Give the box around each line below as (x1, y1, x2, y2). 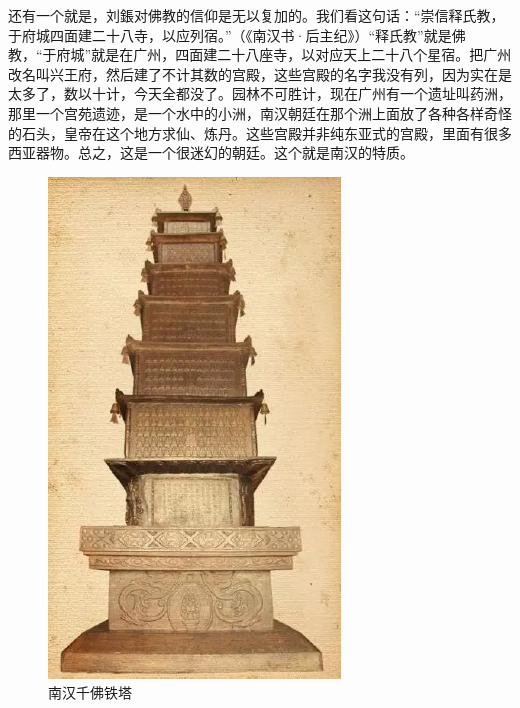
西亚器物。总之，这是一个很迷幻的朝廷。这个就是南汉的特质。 (8, 142, 414, 163)
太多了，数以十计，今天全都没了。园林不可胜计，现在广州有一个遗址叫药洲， (8, 83, 512, 104)
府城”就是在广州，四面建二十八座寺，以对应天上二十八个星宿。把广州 (56, 44, 512, 65)
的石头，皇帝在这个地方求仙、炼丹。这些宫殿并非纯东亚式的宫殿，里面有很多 (8, 122, 512, 143)
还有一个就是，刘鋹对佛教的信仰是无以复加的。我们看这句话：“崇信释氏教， (8, 5, 505, 25)
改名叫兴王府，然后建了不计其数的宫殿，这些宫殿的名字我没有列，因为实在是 (8, 63, 512, 84)
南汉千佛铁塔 (48, 682, 132, 703)
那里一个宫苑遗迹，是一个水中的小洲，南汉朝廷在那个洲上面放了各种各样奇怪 (8, 102, 512, 123)
